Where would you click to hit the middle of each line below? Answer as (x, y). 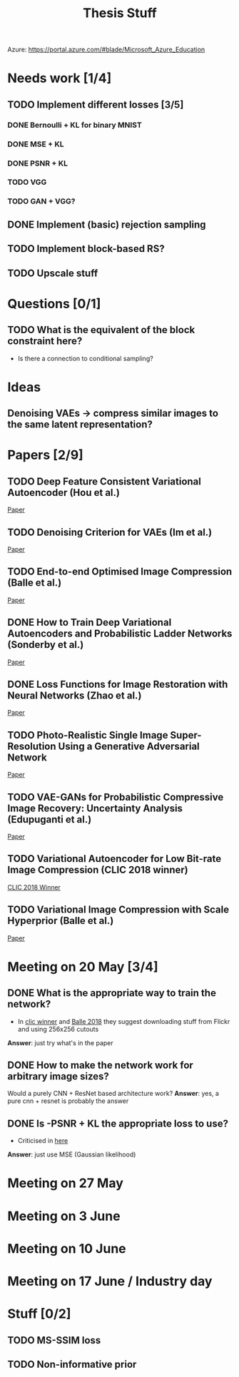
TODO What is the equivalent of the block (101, 330)
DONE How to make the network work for (101, 1066)
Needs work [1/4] (60, 78)
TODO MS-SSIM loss (54, 1340)
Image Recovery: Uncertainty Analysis (95, 808)
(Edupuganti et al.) (50, 819)
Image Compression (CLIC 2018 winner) (98, 870)
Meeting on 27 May (65, 1183)
